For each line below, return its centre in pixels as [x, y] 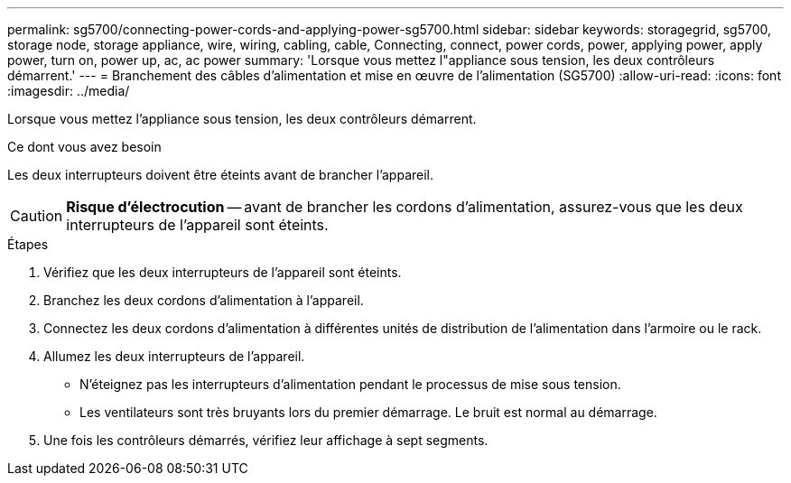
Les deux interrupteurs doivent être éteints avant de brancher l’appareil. [221, 175]
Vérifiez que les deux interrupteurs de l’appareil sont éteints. [223, 272]
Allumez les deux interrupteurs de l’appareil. [174, 356]
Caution [37, 216]
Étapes [28, 244]
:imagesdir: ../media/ [69, 91]
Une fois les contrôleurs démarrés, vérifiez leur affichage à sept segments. [266, 440]
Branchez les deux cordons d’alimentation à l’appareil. [204, 300]
